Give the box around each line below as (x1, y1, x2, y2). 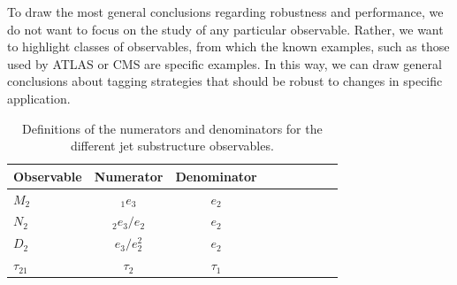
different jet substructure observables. (70, 136, 274, 155)
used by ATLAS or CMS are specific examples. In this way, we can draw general (7, 54, 442, 73)
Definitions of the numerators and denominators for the (21, 119, 323, 137)
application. (7, 89, 71, 107)
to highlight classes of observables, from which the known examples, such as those (7, 37, 450, 56)
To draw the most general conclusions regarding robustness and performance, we (7, 3, 444, 20)
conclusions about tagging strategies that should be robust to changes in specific (7, 72, 443, 90)
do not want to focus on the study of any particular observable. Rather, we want (7, 19, 444, 38)
